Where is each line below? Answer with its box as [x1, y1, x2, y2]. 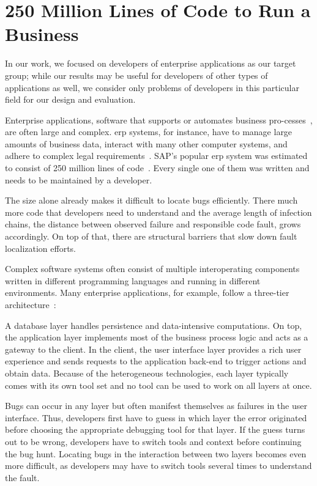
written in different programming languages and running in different [5, 274, 261, 287]
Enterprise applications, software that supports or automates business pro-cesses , [5, 113, 313, 126]
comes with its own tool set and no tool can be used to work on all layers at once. [5, 378, 312, 391]
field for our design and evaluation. [5, 93, 136, 106]
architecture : [5, 298, 56, 311]
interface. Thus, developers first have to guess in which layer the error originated [5, 411, 307, 424]
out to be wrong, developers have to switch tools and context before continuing [5, 435, 302, 447]
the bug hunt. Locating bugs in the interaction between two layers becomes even [5, 447, 307, 460]
